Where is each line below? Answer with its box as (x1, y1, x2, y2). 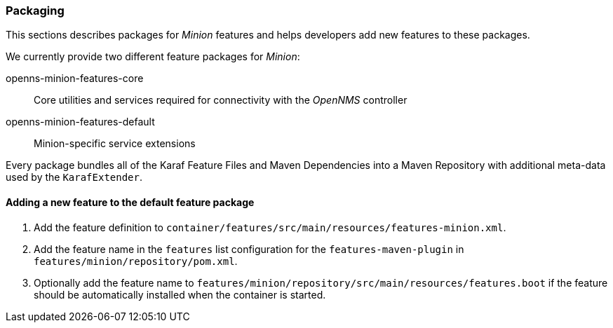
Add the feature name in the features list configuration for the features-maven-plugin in (34, 242, 464, 255)
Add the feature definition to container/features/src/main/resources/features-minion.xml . (34, 221, 506, 233)
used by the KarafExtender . (6, 171, 143, 184)
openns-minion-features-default (6, 116, 155, 128)
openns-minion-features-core (6, 72, 144, 85)
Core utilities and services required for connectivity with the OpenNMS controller (34, 94, 407, 107)
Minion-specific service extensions (34, 137, 196, 150)
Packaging (6, 4, 65, 18)
